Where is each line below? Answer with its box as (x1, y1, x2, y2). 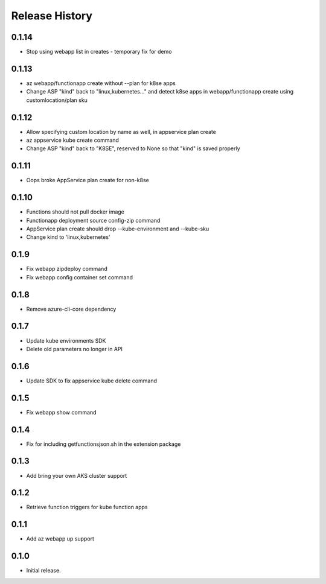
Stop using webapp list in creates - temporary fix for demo (26, 48, 172, 56)
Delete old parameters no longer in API (26, 345, 123, 352)
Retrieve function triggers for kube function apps (26, 504, 148, 511)
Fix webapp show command (26, 408, 97, 416)
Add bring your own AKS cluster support (26, 472, 127, 479)
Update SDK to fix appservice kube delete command (26, 377, 157, 384)
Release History (11, 9, 93, 22)
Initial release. (26, 567, 61, 574)
